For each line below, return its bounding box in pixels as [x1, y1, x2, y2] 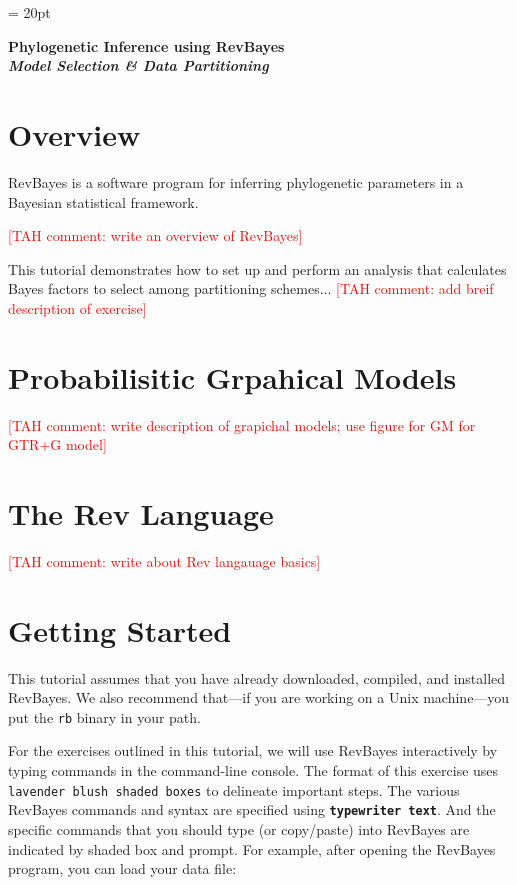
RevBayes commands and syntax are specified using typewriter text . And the [8, 799, 496, 820]
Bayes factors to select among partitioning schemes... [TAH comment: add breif [8, 278, 494, 299]
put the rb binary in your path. [8, 706, 201, 727]
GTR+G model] [8, 434, 107, 455]
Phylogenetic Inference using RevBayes [8, 35, 285, 56]
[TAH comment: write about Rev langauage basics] [8, 550, 321, 571]
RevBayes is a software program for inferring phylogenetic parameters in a [8, 171, 464, 192]
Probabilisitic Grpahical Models [8, 356, 457, 397]
